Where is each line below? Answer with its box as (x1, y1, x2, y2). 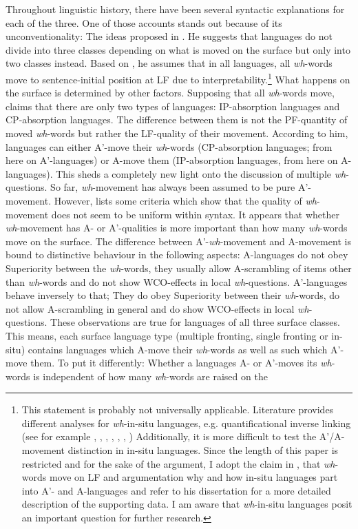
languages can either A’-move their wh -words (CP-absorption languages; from (6, 139, 333, 154)
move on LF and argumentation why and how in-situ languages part (49, 470, 338, 484)
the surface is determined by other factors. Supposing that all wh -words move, (6, 85, 335, 100)
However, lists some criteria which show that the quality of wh (54, 193, 317, 207)
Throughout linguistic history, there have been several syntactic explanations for (6, 2, 345, 16)
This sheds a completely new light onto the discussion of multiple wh (56, 166, 346, 180)
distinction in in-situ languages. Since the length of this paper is (67, 443, 339, 457)
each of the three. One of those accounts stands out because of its (6, 15, 282, 30)
